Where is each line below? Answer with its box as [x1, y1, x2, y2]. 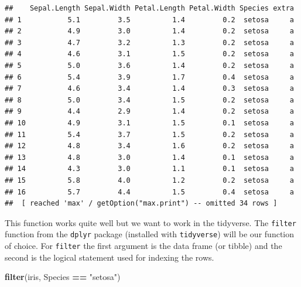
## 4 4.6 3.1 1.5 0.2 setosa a [5, 50, 294, 59]
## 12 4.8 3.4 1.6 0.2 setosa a [5, 142, 294, 151]
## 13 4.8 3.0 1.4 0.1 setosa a [5, 153, 294, 162]
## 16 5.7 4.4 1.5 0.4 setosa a [5, 187, 294, 196]
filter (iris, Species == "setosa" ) [5, 271, 121, 283]
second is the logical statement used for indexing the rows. [5, 251, 214, 263]
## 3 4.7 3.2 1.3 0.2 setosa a [5, 38, 294, 47]
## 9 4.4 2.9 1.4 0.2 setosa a [5, 107, 294, 116]
